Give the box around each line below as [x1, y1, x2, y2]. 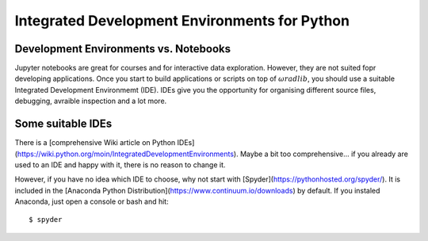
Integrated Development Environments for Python [14, 12, 350, 29]
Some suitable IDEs [14, 117, 113, 131]
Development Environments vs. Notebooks [14, 42, 231, 55]
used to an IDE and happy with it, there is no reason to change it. [14, 159, 226, 170]
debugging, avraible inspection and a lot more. [14, 96, 167, 106]
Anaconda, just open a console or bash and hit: [14, 197, 170, 206]
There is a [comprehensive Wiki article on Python [14, 138, 176, 147]
